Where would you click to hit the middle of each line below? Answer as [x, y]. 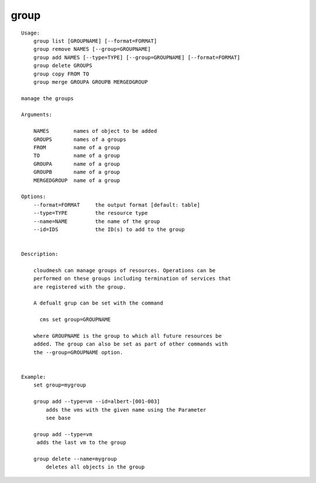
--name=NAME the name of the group [97, 221]
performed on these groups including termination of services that [132, 279]
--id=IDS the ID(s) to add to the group [109, 229]
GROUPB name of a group [76, 172]
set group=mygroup [60, 385]
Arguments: [37, 115]
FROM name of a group [76, 148]
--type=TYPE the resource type [90, 213]
